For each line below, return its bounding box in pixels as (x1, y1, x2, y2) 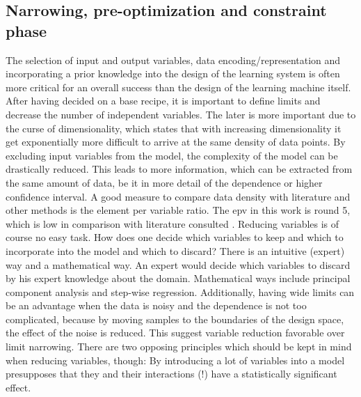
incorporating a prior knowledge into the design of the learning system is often (6, 66, 340, 81)
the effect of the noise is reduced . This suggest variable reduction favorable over (6, 325, 345, 340)
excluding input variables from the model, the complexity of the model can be (6, 148, 338, 162)
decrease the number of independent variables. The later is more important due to (6, 107, 356, 121)
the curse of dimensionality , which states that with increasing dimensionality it (6, 120, 342, 135)
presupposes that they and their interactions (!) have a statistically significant (6, 366, 337, 381)
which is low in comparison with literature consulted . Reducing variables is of (6, 216, 339, 231)
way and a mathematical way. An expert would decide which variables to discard (6, 257, 351, 272)
